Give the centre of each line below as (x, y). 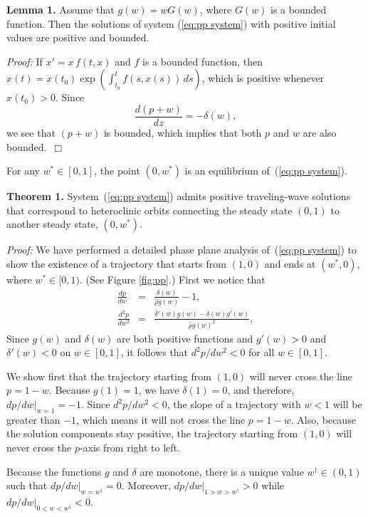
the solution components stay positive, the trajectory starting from (152, 433)
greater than (33, 419)
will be (347, 404)
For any (23, 171)
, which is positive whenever (263, 78)
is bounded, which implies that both (183, 133)
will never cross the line (301, 376)
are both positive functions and (185, 338)
